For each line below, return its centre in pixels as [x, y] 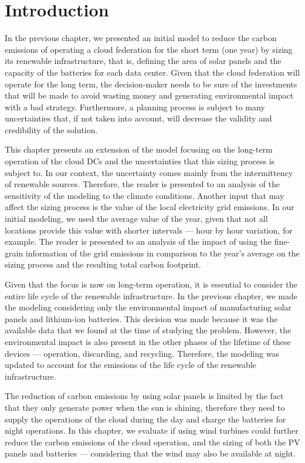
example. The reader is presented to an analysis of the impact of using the [138, 241]
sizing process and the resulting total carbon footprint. [103, 264]
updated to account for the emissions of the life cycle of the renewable [131, 365]
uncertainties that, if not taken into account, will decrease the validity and [138, 118]
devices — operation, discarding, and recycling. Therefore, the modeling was [142, 353]
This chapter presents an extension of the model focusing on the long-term [139, 149]
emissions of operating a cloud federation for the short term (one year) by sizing [149, 49]
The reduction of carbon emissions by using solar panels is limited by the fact [144, 396]
